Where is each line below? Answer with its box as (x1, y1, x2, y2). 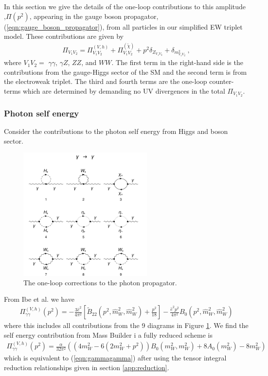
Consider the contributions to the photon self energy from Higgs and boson (4, 126, 228, 136)
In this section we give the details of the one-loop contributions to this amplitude (4, 1, 246, 11)
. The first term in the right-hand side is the (111, 57, 243, 67)
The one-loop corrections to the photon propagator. (23, 278, 177, 288)
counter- (209, 76, 234, 86)
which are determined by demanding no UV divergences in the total (22, 85, 225, 96)
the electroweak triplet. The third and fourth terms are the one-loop (4, 76, 207, 86)
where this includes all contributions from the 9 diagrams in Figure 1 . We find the (4, 320, 249, 330)
